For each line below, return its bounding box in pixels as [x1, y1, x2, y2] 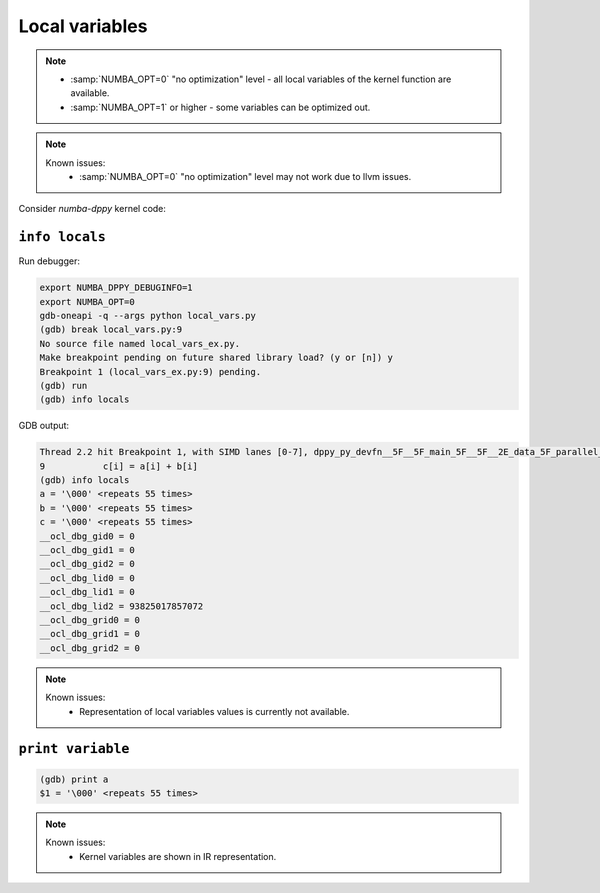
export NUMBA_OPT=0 [39, 296, 135, 307]
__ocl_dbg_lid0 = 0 [39, 572, 135, 584]
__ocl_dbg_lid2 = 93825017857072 [39, 600, 204, 612]
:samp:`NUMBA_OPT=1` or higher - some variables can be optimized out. [70, 101, 371, 113]
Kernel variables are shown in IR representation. [79, 850, 277, 862]
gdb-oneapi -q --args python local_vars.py [39, 310, 257, 321]
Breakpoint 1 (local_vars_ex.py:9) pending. [39, 366, 262, 377]
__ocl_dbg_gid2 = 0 [39, 558, 135, 570]
